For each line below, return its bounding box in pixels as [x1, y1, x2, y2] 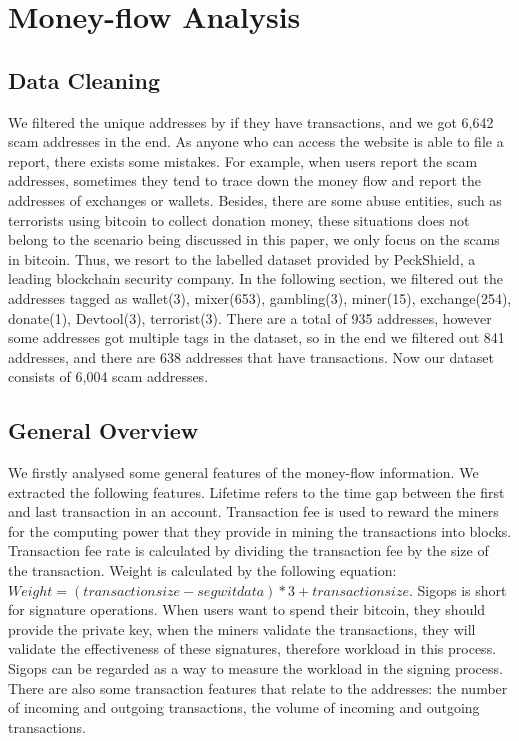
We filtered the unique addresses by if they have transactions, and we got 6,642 [8, 111, 494, 132]
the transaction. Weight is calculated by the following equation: [8, 560, 397, 581]
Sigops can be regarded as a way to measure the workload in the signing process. [8, 658, 503, 679]
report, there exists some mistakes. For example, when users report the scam [8, 150, 478, 171]
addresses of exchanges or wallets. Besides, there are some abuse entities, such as [8, 189, 502, 210]
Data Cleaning [8, 64, 160, 95]
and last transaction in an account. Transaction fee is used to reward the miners [8, 501, 499, 522]
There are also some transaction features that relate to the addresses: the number [8, 677, 508, 698]
